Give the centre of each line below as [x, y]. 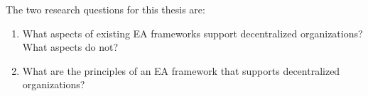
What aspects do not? [70, 47]
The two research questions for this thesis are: [105, 9]
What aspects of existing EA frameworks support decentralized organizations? [193, 33]
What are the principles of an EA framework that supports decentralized [181, 70]
